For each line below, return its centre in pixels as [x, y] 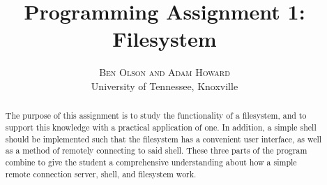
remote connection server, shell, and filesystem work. [101, 173]
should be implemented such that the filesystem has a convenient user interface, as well [163, 139]
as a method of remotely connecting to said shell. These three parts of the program [156, 150]
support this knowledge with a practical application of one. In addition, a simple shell [161, 127]
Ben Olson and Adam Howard [165, 72]
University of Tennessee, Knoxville [165, 86]
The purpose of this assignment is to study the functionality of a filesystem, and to [156, 116]
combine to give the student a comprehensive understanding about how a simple [151, 162]
